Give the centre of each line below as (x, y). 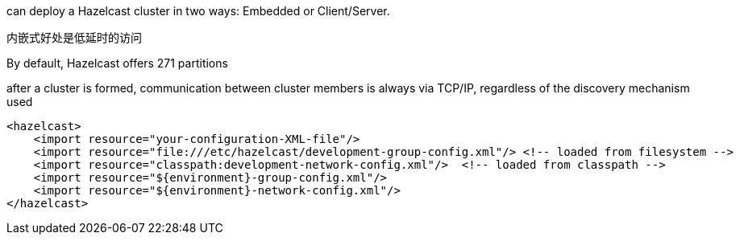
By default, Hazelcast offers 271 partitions (117, 63)
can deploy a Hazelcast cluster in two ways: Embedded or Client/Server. (198, 11)
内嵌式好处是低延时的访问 (74, 37)
